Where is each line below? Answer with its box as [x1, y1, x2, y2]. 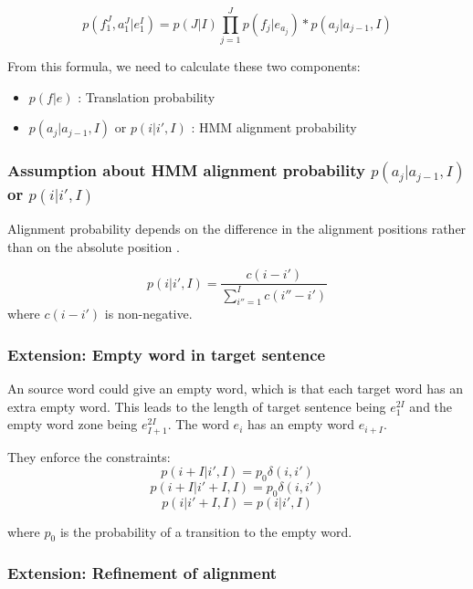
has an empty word [247, 415, 355, 434]
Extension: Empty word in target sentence [7, 342, 326, 365]
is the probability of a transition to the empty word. [59, 521, 352, 541]
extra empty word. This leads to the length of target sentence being [7, 396, 386, 415]
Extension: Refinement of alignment [7, 562, 278, 584]
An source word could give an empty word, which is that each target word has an [7, 379, 463, 398]
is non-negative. [104, 304, 193, 323]
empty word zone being [7, 415, 138, 434]
